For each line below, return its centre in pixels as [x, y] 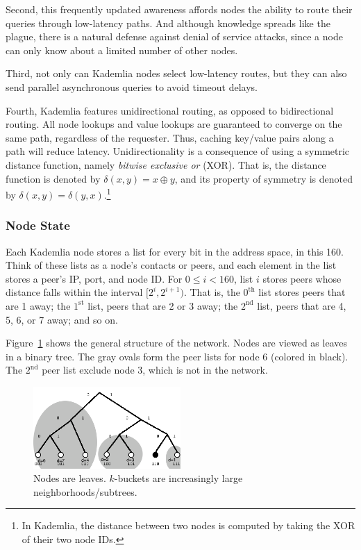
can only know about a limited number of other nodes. [122, 50]
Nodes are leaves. [70, 478]
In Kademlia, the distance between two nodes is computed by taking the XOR [188, 525]
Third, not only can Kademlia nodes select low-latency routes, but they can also [176, 73]
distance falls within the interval [74, 292]
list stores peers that [302, 292]
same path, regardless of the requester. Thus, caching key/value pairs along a [170, 137]
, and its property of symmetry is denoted [263, 178]
